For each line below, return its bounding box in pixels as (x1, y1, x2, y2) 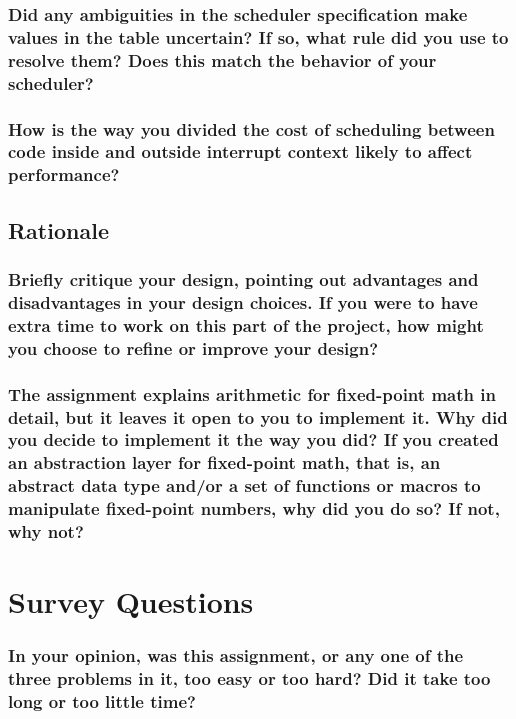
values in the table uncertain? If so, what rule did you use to (8, 24, 509, 49)
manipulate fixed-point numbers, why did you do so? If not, (8, 496, 500, 521)
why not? (8, 519, 84, 544)
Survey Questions (8, 581, 254, 622)
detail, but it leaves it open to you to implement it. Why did (8, 404, 508, 429)
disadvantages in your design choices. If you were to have (8, 289, 478, 314)
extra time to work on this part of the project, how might (8, 312, 484, 337)
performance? (8, 162, 120, 187)
